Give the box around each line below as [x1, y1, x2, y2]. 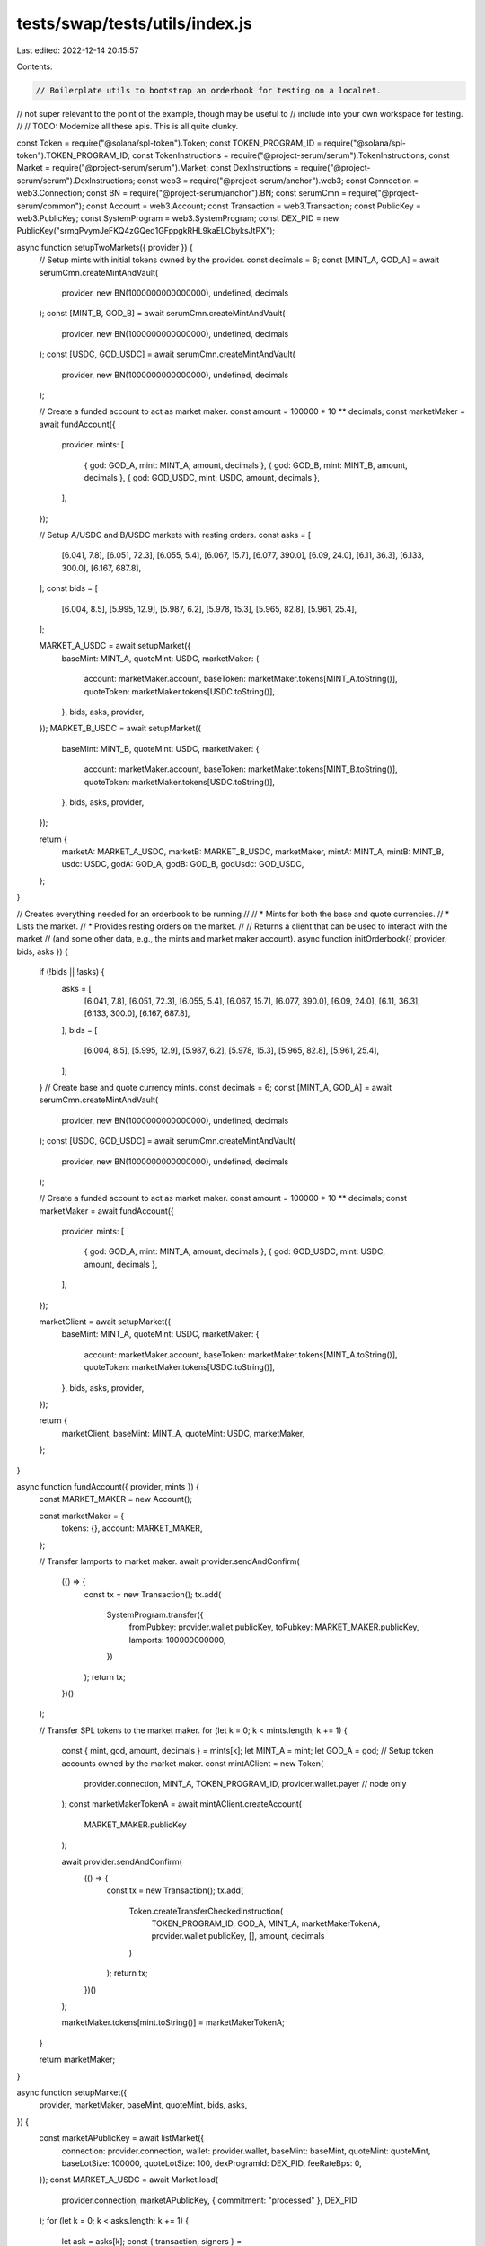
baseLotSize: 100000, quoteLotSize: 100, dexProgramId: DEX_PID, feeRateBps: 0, [61, 2157, 363, 2169]
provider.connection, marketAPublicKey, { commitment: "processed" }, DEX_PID [61, 2195, 358, 2206]
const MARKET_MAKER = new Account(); [39, 1494, 193, 1505]
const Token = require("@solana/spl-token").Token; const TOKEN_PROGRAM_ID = [16, 137, 322, 148]
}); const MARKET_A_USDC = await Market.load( [39, 2174, 219, 2185]
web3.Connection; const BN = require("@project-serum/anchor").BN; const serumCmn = [16, 188, 348, 199]
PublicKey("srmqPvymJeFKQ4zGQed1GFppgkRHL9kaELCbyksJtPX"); [16, 225, 276, 236]
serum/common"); [16, 200, 84, 211]
